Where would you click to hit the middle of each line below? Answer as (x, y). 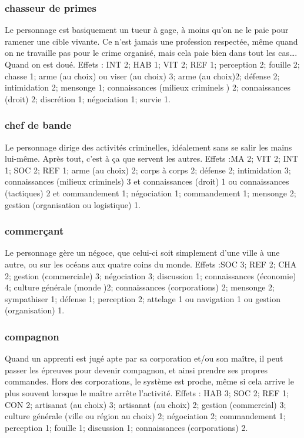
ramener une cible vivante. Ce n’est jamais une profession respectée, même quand (151, 41)
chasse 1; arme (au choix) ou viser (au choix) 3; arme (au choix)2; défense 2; (142, 76)
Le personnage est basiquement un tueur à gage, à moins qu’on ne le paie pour (147, 30)
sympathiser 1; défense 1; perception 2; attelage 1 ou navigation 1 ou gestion (143, 298)
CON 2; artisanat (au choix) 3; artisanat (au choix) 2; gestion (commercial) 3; (146, 404)
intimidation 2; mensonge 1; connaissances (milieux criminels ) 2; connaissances (148, 87)
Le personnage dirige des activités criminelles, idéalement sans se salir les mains (148, 147)
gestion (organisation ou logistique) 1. (73, 204)
